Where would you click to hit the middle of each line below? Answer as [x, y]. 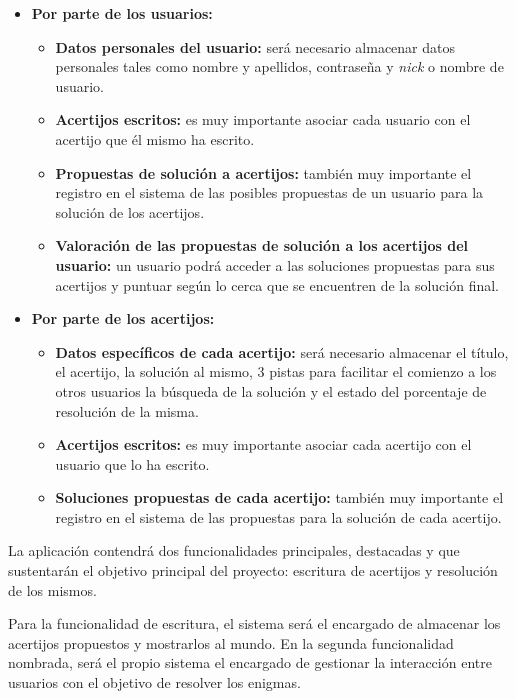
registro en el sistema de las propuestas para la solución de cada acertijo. [278, 516]
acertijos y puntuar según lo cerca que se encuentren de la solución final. [277, 284]
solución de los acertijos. [130, 211]
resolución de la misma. [127, 410]
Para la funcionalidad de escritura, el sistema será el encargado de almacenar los [254, 623]
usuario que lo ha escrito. [132, 463]
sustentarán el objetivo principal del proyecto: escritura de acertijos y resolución [253, 570]
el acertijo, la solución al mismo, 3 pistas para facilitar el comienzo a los [276, 371]
